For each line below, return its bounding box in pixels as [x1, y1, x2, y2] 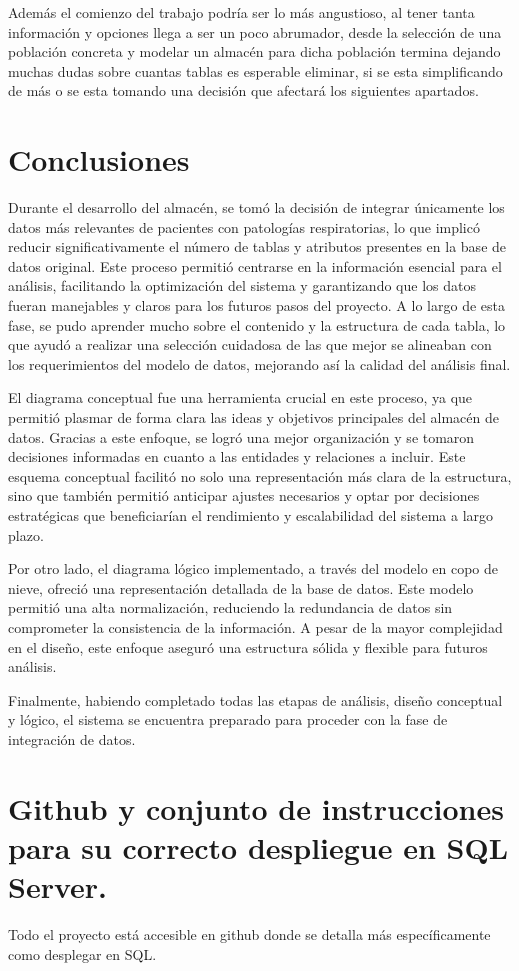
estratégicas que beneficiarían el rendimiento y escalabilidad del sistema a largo [8, 505, 494, 525]
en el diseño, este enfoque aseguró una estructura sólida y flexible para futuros [8, 636, 488, 657]
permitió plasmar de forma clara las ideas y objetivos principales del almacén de [8, 407, 499, 428]
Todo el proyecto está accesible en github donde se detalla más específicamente [8, 924, 491, 945]
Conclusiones [8, 139, 190, 180]
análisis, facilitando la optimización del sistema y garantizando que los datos [8, 275, 476, 296]
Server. [8, 866, 107, 907]
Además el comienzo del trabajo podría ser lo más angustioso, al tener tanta [8, 2, 475, 22]
